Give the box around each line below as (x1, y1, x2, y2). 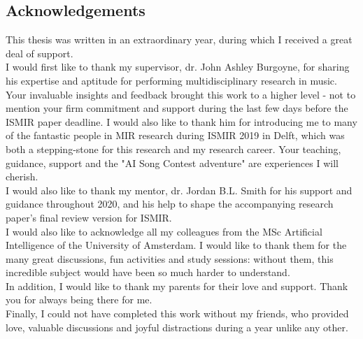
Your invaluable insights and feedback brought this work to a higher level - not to (6, 87, 356, 101)
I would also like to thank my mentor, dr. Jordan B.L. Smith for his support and (6, 182, 353, 197)
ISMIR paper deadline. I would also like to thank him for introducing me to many (6, 114, 357, 129)
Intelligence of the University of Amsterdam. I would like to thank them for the (6, 238, 347, 252)
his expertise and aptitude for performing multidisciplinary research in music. (6, 73, 337, 87)
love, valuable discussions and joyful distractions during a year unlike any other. (6, 319, 348, 334)
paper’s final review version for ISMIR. (6, 210, 172, 224)
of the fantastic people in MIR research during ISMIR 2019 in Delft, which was (6, 128, 345, 143)
